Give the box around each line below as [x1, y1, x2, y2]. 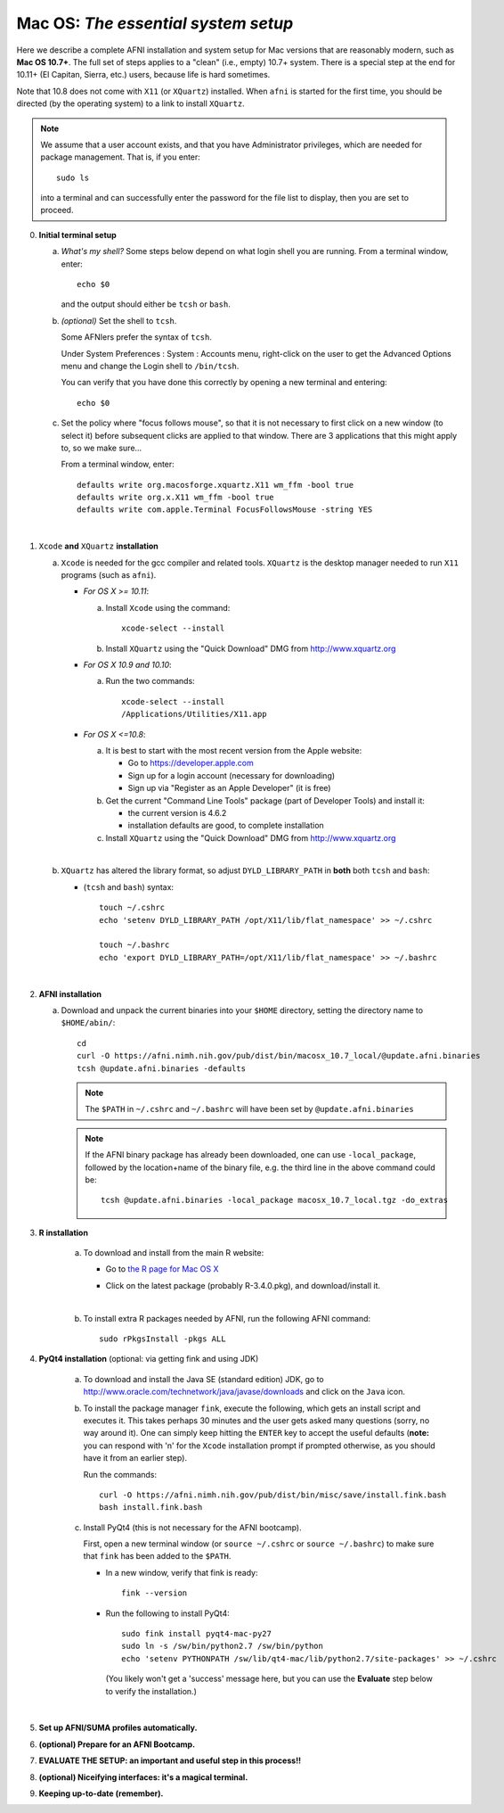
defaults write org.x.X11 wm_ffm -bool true [77, 492, 275, 503]
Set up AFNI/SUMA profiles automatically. [38, 1722, 198, 1734]
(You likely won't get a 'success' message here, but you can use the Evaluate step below [105, 1673, 434, 1685]
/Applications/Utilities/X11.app [121, 709, 267, 720]
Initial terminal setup [38, 229, 118, 240]
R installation [38, 1227, 89, 1238]
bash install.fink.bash [99, 1503, 203, 1512]
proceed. [40, 205, 74, 216]
